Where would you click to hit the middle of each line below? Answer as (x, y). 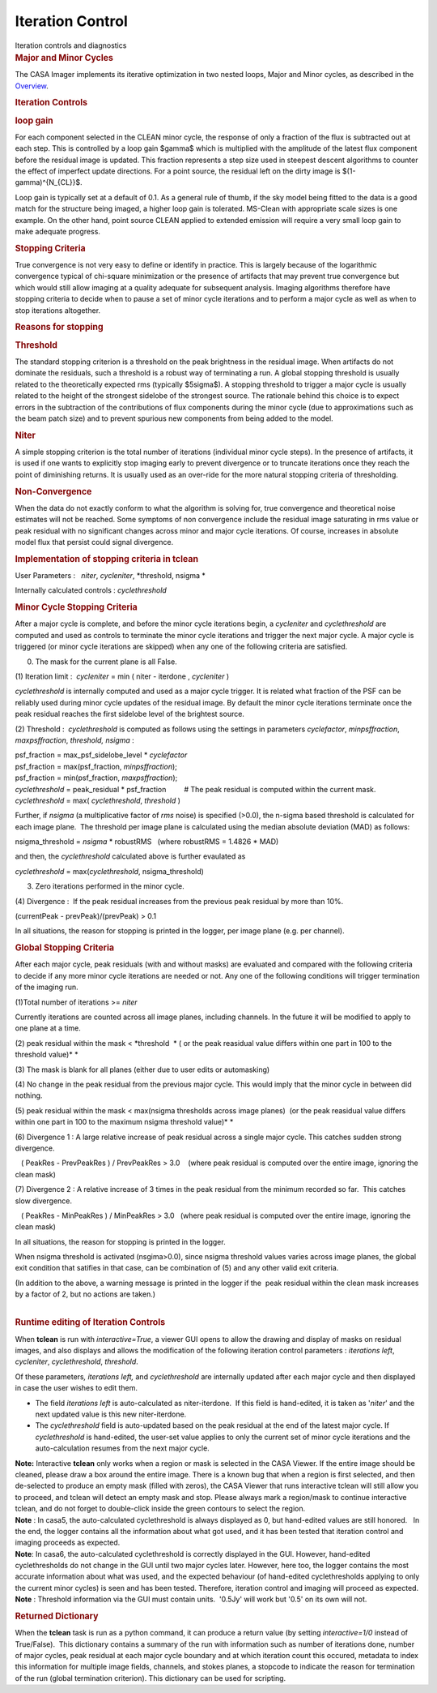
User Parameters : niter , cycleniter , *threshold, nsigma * (110, 575)
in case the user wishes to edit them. (76, 1388)
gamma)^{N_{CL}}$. (49, 182)
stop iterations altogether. (58, 310)
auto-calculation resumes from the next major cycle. (122, 1448)
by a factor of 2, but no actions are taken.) (85, 1294)
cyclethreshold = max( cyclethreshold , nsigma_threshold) (109, 871)
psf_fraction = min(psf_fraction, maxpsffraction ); (96, 778)
